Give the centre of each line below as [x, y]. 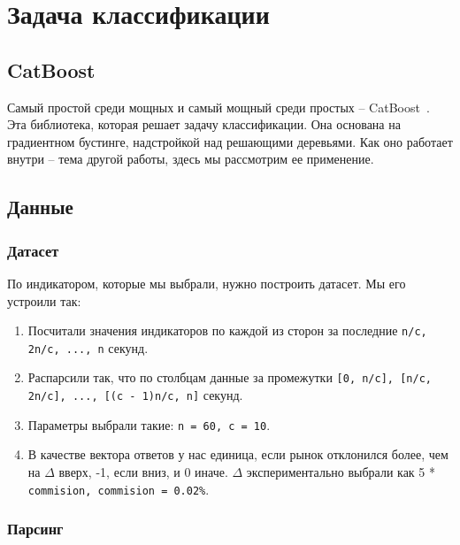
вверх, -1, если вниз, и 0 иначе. [143, 472]
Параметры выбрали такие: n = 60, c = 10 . [149, 424]
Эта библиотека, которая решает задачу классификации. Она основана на [204, 124]
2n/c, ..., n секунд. [88, 347]
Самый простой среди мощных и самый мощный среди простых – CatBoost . [218, 107]
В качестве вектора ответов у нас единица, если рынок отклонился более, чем [238, 454]
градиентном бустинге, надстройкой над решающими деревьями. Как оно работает [230, 141]
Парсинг [35, 529]
